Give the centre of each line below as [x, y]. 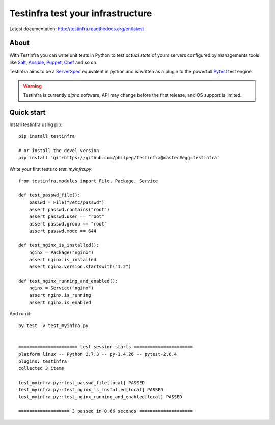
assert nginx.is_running [60, 295]
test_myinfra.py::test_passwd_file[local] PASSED [82, 382]
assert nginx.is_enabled [60, 302]
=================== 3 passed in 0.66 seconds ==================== [106, 411]
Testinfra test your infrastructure [81, 13]
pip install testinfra [47, 136]
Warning [32, 86]
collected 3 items [42, 368]
